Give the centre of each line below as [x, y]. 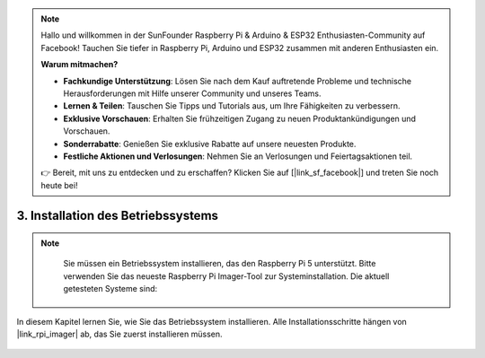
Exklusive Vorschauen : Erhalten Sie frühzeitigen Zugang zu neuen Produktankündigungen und [240, 118]
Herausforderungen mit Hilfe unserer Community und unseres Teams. [193, 93]
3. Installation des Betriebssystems [118, 215]
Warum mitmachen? [79, 65]
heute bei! [59, 185]
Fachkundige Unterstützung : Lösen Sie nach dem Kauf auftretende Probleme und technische [238, 81]
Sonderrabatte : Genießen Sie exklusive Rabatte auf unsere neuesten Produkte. [210, 144]
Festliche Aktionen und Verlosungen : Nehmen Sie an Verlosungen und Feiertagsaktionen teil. [238, 156]
